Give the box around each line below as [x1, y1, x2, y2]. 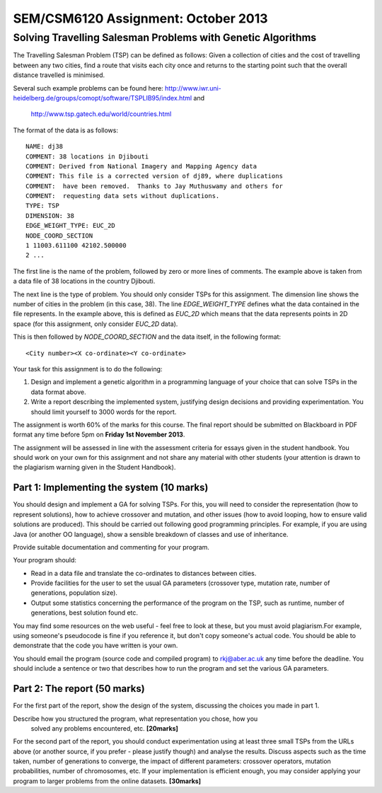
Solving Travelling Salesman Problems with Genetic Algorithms [13, 31, 317, 44]
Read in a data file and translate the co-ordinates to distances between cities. [30, 569, 257, 577]
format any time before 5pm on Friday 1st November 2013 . [13, 430, 185, 439]
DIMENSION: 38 [25, 212, 74, 219]
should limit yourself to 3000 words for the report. [30, 407, 177, 416]
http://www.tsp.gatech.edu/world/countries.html [30, 110, 172, 118]
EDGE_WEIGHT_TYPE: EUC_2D [25, 221, 116, 230]
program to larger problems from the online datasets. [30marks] [13, 777, 202, 785]
